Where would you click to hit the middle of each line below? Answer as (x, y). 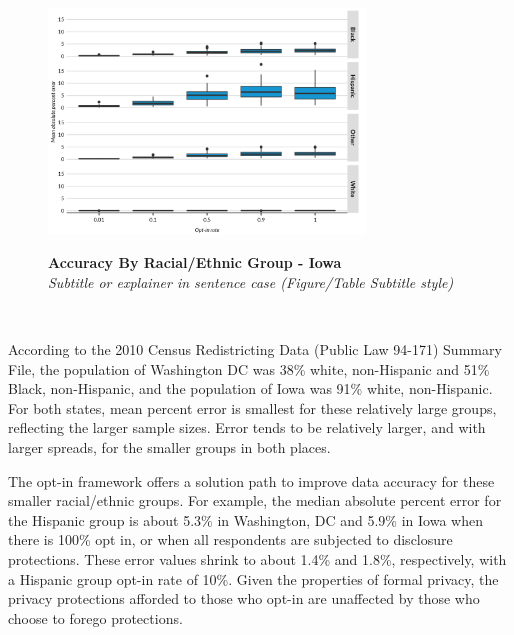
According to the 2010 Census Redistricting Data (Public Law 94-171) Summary (255, 349)
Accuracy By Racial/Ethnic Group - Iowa (195, 262)
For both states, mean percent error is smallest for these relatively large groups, (252, 407)
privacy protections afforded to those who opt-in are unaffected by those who (244, 598)
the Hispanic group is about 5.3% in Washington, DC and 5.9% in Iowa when (245, 519)
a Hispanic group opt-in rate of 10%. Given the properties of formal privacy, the (253, 578)
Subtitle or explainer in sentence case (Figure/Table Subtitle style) (251, 281)
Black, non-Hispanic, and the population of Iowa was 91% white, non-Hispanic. (250, 388)
